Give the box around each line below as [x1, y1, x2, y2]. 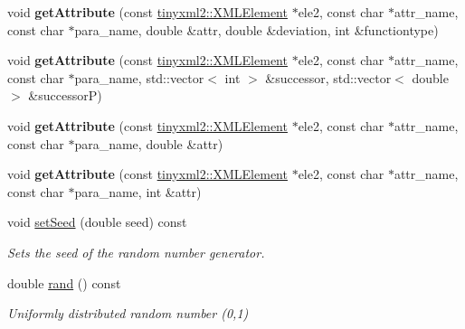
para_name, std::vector [74, 68, 204, 87]
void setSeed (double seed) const [7, 212, 187, 231]
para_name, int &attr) [74, 182, 202, 201]
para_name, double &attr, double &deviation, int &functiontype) [74, 20, 439, 39]
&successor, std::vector [265, 68, 392, 87]
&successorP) [28, 86, 102, 105]
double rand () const [7, 273, 121, 292]
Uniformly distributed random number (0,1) [7, 304, 249, 323]
